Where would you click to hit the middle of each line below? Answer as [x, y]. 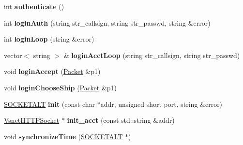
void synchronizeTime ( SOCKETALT [63, 136]
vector [13, 55]
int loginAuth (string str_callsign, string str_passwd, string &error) [107, 22]
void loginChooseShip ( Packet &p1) [61, 87]
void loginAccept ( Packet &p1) [52, 71]
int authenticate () [34, 6]
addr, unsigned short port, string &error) [161, 104]
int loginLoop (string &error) [49, 39]
